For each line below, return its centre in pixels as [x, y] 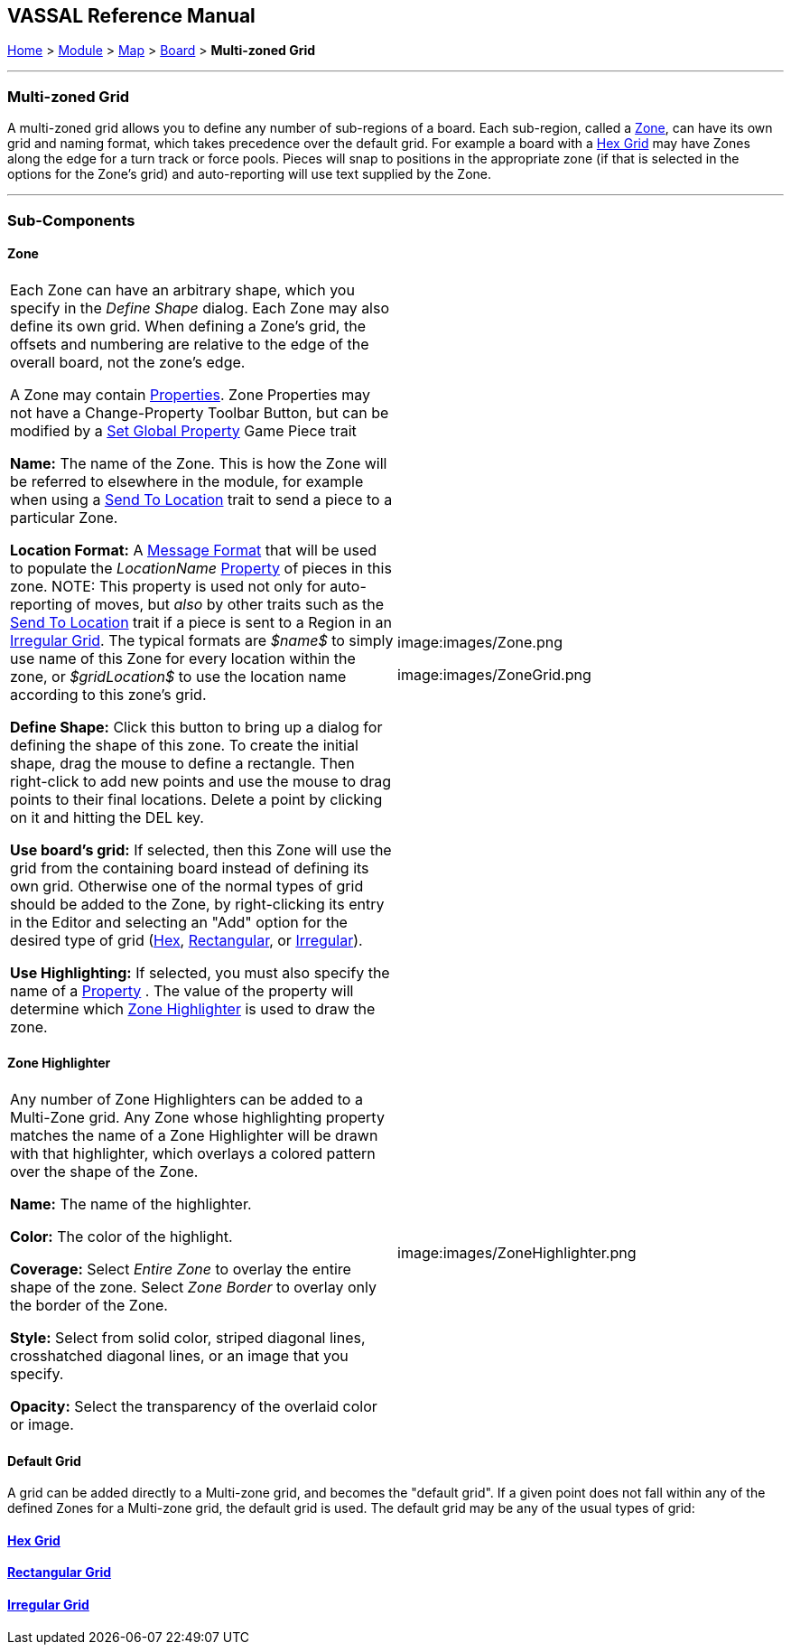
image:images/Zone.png [480, 642]
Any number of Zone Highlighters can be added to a [186, 1099]
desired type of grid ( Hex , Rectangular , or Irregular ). [186, 940]
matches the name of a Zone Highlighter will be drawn [194, 1135]
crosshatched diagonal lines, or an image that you [179, 1355]
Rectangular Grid [60, 1573]
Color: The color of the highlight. [121, 1236]
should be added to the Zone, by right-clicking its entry [197, 904]
